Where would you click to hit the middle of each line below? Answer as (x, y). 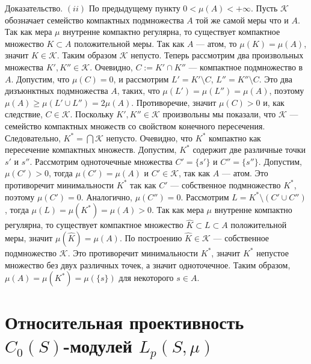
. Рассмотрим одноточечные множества (101, 161)
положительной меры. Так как (129, 43)
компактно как (235, 137)
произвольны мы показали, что (219, 114)
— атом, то (217, 43)
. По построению (151, 237)
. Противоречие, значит (174, 102)
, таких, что (138, 91)
